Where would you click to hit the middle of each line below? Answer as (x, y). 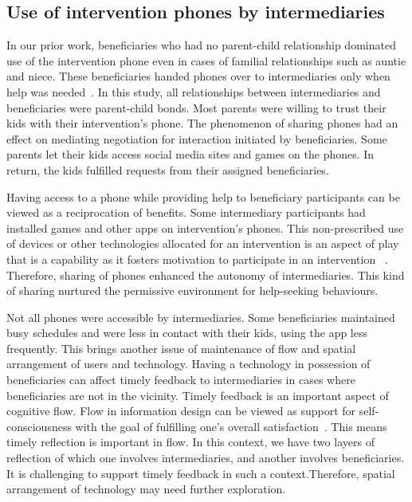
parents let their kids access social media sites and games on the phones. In (190, 154)
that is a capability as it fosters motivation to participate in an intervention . (197, 259)
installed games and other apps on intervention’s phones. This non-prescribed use (205, 227)
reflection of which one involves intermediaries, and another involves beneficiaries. (206, 458)
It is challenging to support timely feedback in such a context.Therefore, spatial (201, 473)
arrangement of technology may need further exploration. (146, 489)
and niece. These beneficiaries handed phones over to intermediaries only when (198, 76)
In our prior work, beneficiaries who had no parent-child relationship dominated (201, 45)
